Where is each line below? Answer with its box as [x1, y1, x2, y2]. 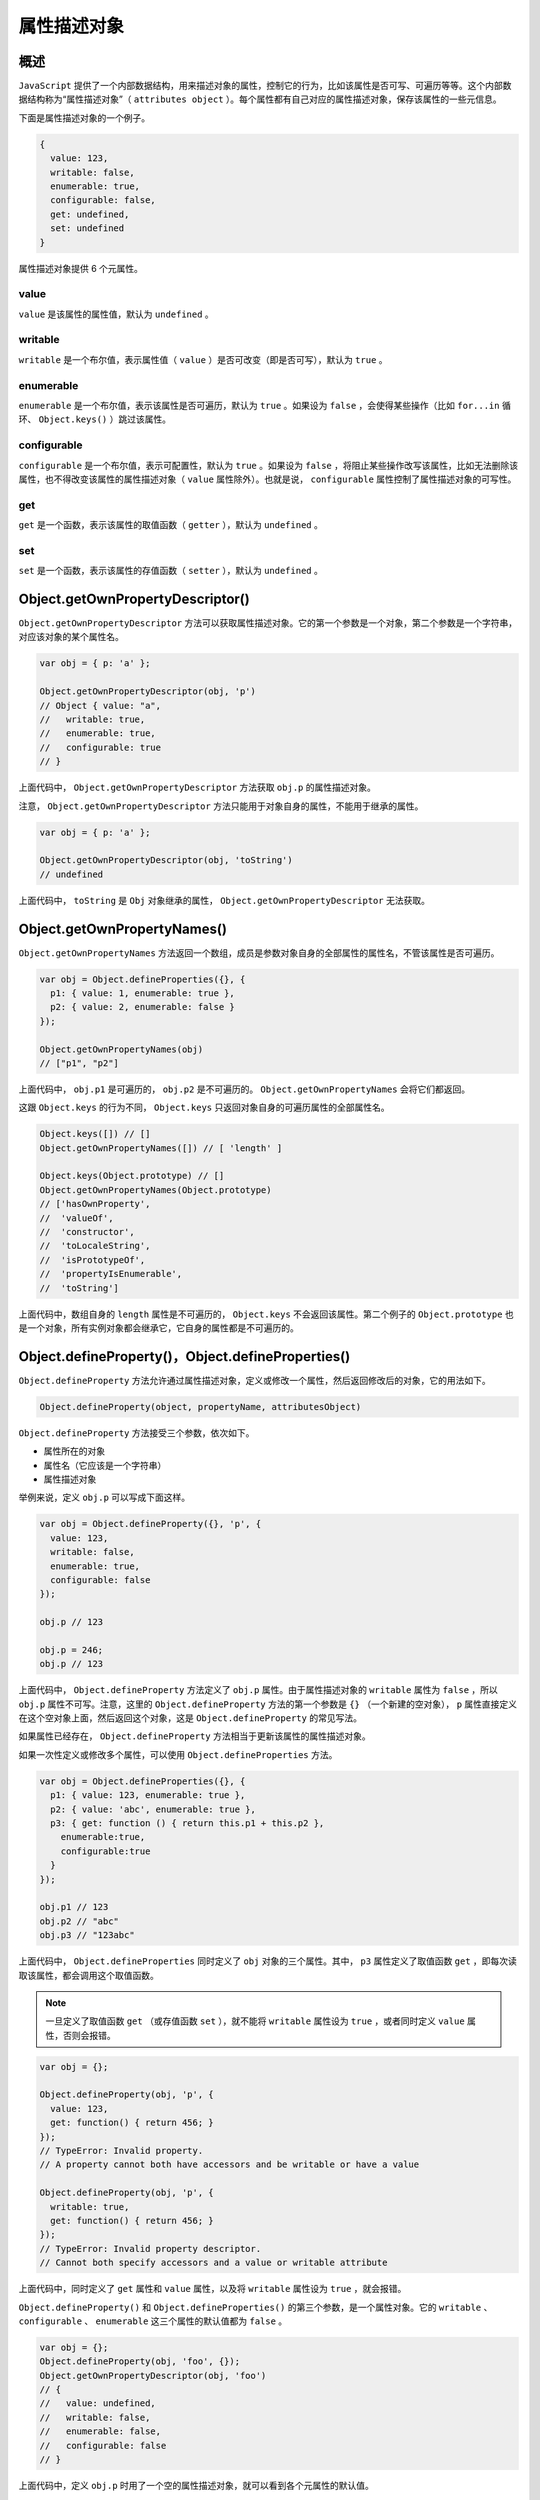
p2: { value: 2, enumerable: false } [50, 1001, 235, 1013]
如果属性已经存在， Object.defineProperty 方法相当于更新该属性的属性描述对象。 [18, 1730, 371, 1742]
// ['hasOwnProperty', [39, 1198, 151, 1210]
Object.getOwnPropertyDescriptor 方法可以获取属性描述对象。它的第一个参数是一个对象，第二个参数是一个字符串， [18, 617, 518, 629]
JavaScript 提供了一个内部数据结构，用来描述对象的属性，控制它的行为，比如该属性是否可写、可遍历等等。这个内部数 [18, 80, 512, 92]
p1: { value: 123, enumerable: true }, [50, 1790, 246, 1801]
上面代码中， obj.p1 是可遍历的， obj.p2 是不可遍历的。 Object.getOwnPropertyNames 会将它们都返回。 [18, 1083, 470, 1095]
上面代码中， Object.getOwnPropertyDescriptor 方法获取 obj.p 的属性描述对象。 [18, 781, 377, 794]
